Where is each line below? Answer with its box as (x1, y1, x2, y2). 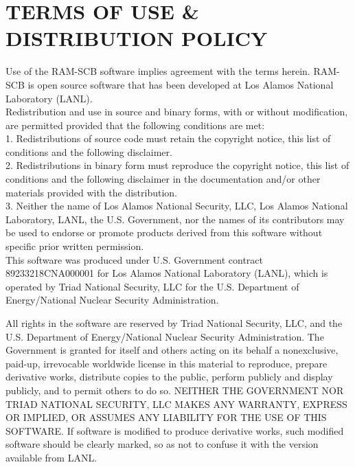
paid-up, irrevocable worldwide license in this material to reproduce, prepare (5, 356, 328, 370)
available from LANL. (5, 450, 98, 464)
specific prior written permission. (5, 239, 144, 253)
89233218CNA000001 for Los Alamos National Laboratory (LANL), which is (5, 266, 328, 280)
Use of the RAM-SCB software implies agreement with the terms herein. (5, 64, 310, 78)
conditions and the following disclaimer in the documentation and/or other (5, 172, 321, 186)
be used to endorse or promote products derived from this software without (5, 225, 323, 240)
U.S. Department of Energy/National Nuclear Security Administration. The (5, 329, 324, 343)
